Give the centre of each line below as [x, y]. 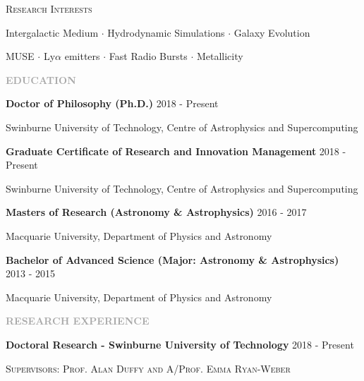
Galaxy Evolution [272, 32]
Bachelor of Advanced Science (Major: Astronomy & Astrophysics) [172, 259]
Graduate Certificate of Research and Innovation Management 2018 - [176, 151]
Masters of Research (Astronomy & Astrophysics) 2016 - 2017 [156, 212]
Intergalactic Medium [52, 32]
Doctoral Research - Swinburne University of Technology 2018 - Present [180, 344]
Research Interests [49, 8]
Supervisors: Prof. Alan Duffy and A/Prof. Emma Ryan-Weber [148, 368]
